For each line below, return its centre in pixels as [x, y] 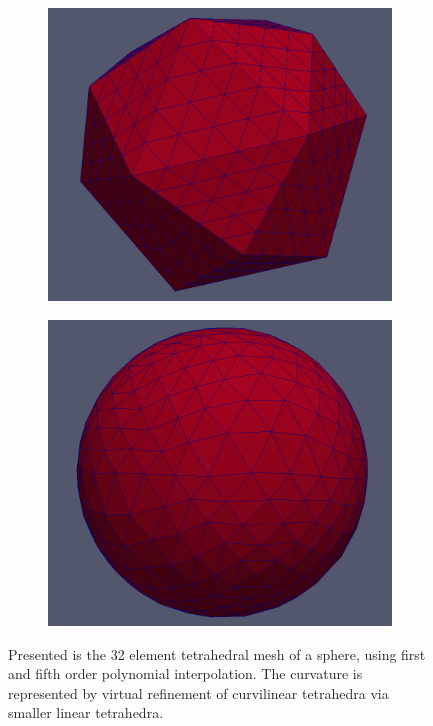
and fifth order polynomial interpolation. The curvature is [185, 673]
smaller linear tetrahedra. [86, 712]
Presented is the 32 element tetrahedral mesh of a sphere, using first [217, 653]
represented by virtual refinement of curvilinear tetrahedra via [198, 692]
